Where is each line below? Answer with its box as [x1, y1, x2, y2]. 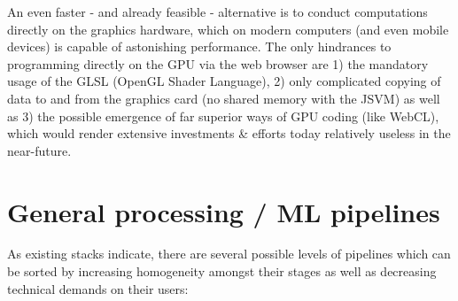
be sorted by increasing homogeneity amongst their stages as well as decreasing [7, 262, 437, 281]
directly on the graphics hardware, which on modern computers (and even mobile [7, 19, 449, 38]
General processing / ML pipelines [7, 193, 440, 229]
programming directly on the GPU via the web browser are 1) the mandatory [7, 54, 429, 73]
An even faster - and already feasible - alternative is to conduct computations [7, 3, 428, 20]
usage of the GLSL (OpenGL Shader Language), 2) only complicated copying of [7, 72, 441, 90]
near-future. [7, 141, 72, 159]
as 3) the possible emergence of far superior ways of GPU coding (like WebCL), [7, 106, 439, 125]
